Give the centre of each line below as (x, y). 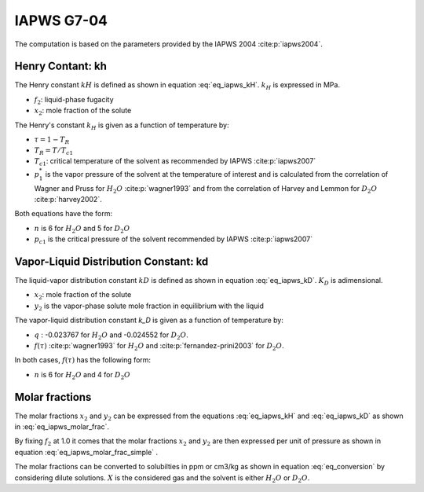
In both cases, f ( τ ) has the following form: (83, 360)
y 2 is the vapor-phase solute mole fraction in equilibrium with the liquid (149, 307)
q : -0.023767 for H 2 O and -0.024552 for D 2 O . (111, 336)
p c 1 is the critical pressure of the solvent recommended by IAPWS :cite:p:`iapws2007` (174, 240)
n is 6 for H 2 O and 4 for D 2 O (82, 375)
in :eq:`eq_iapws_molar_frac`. (62, 427)
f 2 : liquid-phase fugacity (74, 100)
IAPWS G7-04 (61, 20)
